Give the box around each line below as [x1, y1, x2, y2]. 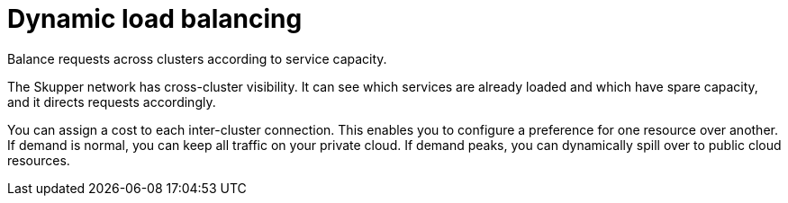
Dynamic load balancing [7, 4, 303, 34]
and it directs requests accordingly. [7, 93, 216, 110]
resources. [7, 152, 70, 168]
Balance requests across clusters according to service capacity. [7, 50, 387, 66]
